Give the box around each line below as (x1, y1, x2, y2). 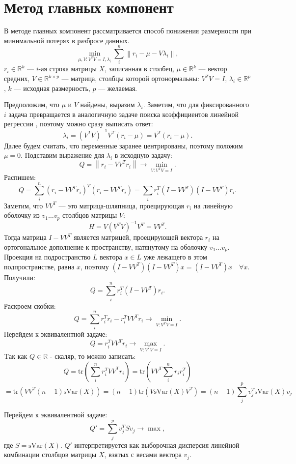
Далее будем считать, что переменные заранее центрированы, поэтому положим (4, 140, 243, 150)
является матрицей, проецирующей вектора (74, 232, 203, 242)
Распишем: (4, 172, 36, 182)
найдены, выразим (80, 99, 135, 110)
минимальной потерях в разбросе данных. (4, 35, 130, 45)
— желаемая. (98, 83, 137, 93)
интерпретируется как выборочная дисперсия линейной (74, 439, 240, 450)
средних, (4, 73, 30, 84)
